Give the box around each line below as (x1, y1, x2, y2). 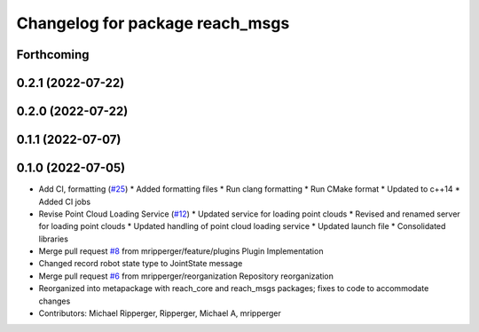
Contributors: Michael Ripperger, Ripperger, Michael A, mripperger (38, 308, 281, 319)
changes (38, 296, 71, 306)
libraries (38, 233, 68, 244)
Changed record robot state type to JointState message (38, 258, 243, 269)
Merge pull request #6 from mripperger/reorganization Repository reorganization (38, 271, 334, 281)
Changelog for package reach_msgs (16, 13, 290, 33)
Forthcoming (16, 47, 90, 62)
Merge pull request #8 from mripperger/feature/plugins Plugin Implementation (38, 246, 324, 257)
